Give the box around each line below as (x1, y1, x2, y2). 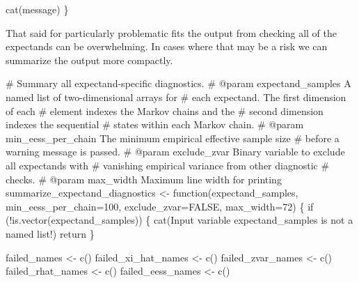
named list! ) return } (6, 226, 95, 240)
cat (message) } (6, 2, 69, 16)
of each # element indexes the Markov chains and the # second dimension (6, 103, 324, 118)
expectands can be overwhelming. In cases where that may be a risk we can (6, 39, 328, 54)
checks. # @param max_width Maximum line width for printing (6, 171, 282, 186)
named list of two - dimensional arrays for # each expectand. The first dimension (6, 89, 346, 104)
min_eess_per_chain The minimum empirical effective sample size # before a (6, 130, 340, 145)
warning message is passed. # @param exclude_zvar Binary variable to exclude (6, 144, 345, 159)
